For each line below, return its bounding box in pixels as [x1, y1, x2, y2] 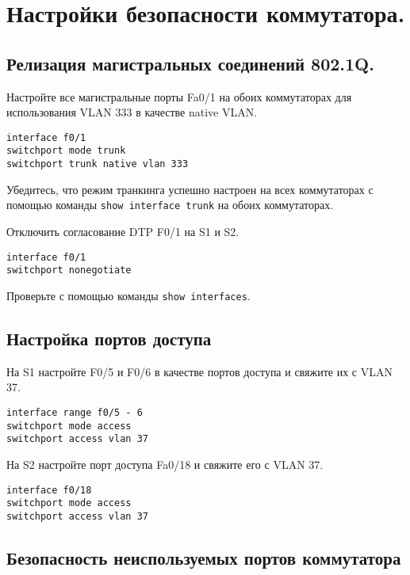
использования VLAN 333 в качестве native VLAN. [6, 104, 258, 120]
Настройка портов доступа [6, 326, 212, 350]
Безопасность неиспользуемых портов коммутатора [6, 545, 401, 569]
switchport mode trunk [6, 145, 126, 157]
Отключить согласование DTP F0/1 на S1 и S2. [6, 223, 239, 239]
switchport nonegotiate [6, 265, 132, 276]
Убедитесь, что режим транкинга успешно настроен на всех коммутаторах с [6, 181, 374, 197]
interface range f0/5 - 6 [6, 406, 143, 418]
